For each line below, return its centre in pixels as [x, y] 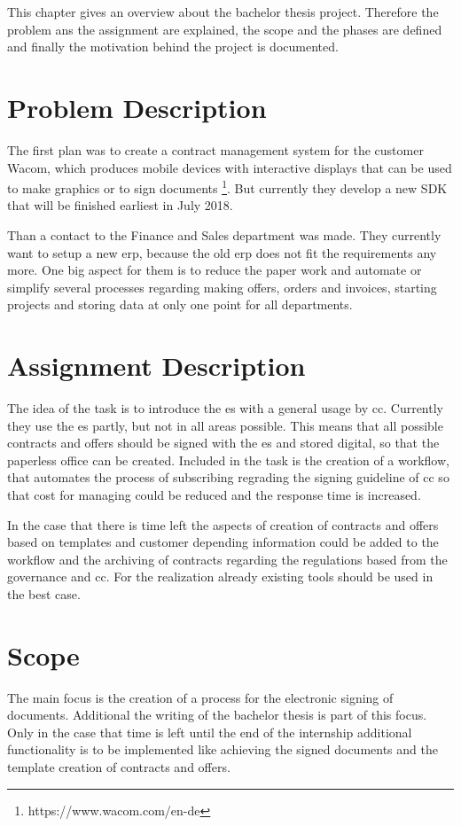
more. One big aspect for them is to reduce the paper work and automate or [215, 270]
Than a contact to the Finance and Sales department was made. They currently [224, 234]
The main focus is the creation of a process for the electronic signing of [200, 697]
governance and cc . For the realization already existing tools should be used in [220, 577]
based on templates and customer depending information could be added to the [223, 542]
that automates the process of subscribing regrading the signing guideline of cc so [228, 477]
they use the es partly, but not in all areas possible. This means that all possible [225, 425]
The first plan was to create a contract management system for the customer [215, 149]
